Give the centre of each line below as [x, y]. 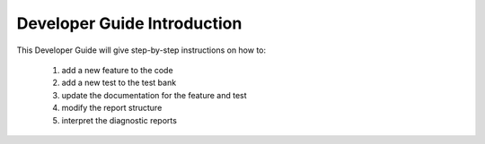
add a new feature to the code [118, 70]
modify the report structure [112, 108]
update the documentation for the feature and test [154, 95]
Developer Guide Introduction [129, 23]
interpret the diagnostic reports [119, 120]
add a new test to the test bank [119, 83]
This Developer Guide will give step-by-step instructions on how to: [141, 50]
